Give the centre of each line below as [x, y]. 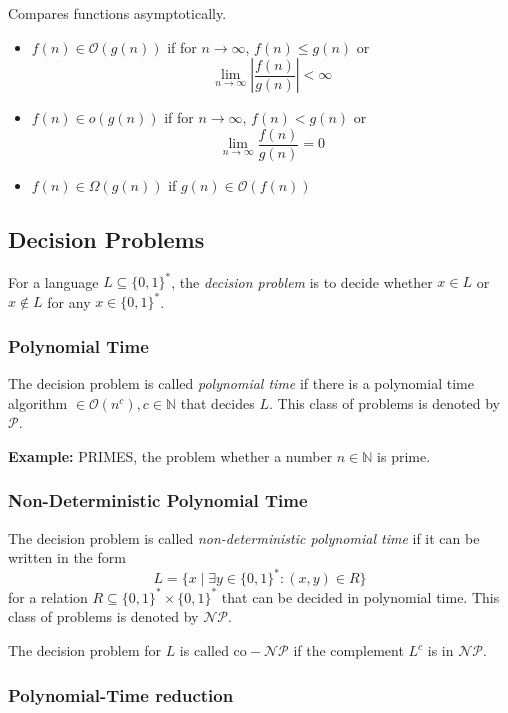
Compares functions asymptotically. [117, 13]
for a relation [48, 596]
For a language [53, 281]
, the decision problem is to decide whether [302, 281]
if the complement [348, 650]
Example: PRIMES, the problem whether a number [170, 455]
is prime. [404, 455]
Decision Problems [106, 238]
